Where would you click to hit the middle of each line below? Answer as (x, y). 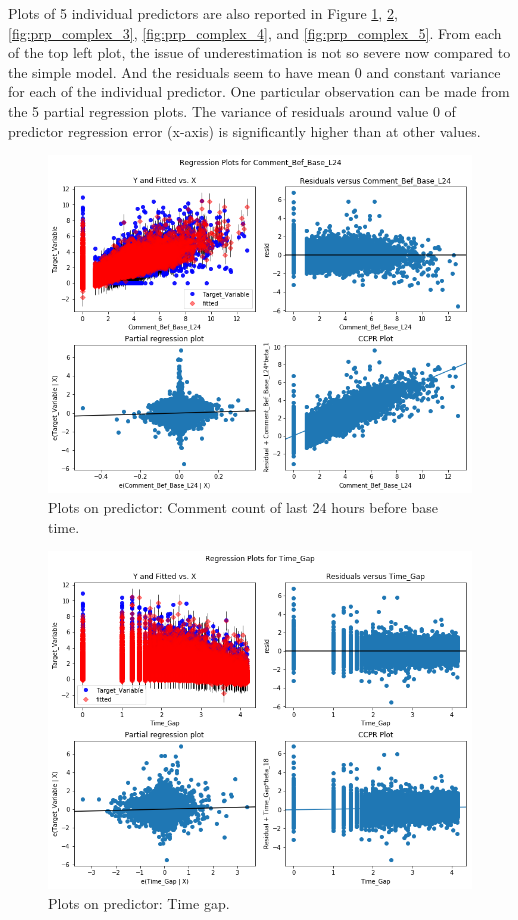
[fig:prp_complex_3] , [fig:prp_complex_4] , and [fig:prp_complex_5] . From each (255, 32)
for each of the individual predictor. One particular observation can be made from (259, 91)
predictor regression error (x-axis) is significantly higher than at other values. (244, 130)
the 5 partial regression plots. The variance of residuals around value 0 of (232, 110)
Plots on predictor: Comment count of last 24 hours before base (243, 506)
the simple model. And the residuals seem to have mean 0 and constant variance (254, 71)
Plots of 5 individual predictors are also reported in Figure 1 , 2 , (203, 13)
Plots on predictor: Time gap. (139, 903)
